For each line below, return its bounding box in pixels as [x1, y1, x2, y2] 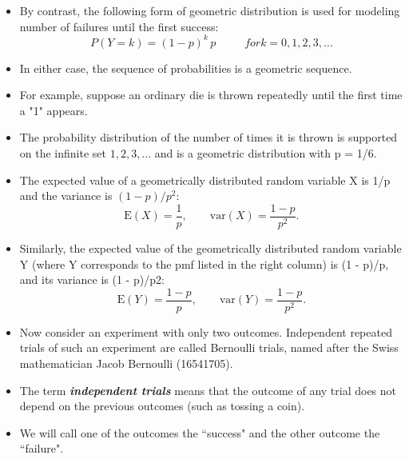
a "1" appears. [19, 102, 88, 118]
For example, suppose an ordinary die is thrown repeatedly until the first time [19, 86, 403, 103]
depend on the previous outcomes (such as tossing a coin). [19, 397, 305, 414]
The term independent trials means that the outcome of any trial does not [19, 381, 397, 398]
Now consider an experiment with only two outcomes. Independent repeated [19, 323, 392, 340]
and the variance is [19, 187, 113, 204]
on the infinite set [19, 145, 106, 162]
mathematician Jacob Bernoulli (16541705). [19, 354, 233, 371]
